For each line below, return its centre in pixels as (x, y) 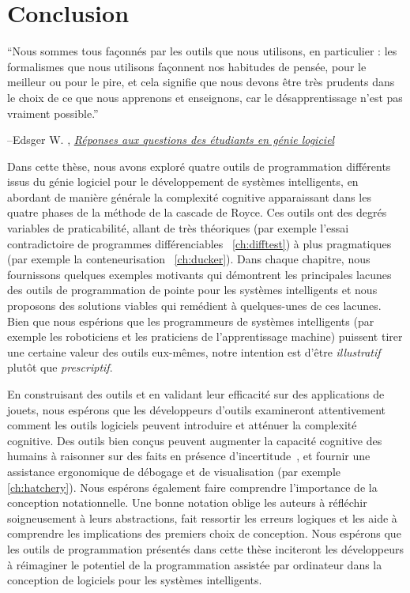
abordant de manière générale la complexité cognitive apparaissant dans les (189, 196)
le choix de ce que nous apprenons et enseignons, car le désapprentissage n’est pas (205, 97)
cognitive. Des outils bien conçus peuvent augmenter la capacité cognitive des (195, 440)
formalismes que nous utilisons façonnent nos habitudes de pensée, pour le (187, 66)
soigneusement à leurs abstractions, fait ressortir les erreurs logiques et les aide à (202, 517)
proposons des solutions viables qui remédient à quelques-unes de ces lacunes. (194, 306)
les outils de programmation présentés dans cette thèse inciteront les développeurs (206, 548)
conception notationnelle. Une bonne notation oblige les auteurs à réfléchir (187, 502)
